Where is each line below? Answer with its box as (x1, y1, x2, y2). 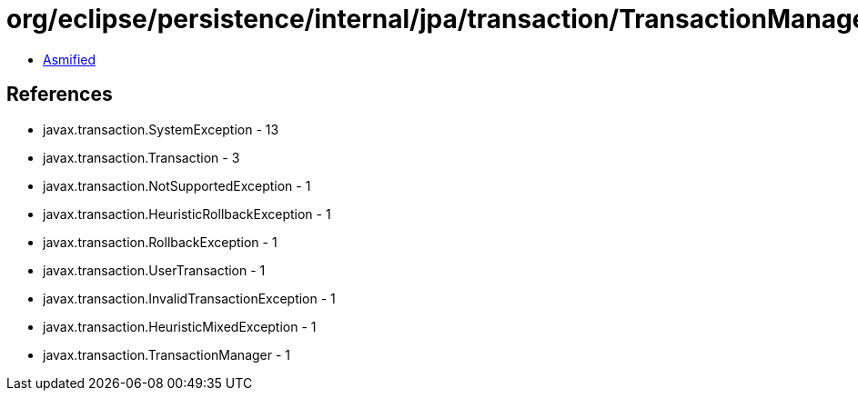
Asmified (43, 51, 96, 67)
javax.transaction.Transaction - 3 (43, 149, 240, 165)
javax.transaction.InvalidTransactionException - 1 (43, 290, 336, 306)
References (6, 83, 113, 106)
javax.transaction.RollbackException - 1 (43, 234, 278, 250)
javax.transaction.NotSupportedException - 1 (43, 177, 311, 194)
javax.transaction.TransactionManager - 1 (43, 346, 291, 363)
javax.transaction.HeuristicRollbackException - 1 (43, 205, 331, 222)
